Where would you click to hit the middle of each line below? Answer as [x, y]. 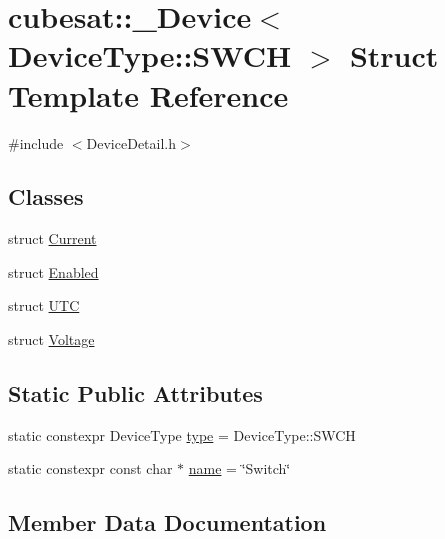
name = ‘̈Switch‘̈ [239, 468]
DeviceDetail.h [131, 142]
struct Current [52, 238]
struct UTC [44, 305]
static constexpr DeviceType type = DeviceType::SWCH [182, 434]
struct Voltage [51, 339]
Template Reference [148, 94]
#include [36, 142]
